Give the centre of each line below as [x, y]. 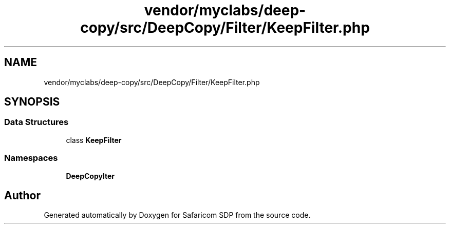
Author [22, 195]
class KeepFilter [94, 140]
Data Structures [36, 122]
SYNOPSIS [32, 102]
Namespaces [31, 158]
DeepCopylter [90, 176]
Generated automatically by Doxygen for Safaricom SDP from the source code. [177, 215]
